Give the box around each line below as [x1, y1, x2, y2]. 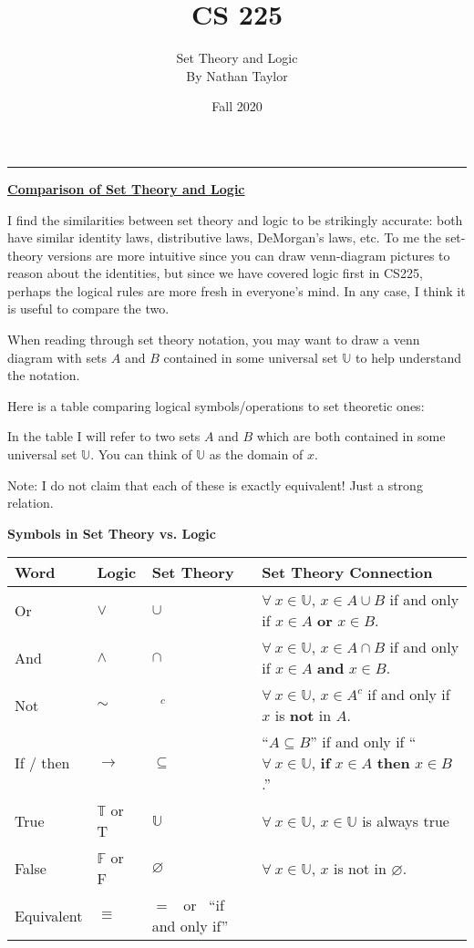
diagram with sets [7, 347, 108, 366]
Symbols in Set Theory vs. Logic [7, 523, 216, 542]
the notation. [7, 366, 80, 385]
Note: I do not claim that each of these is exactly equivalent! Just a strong [7, 475, 423, 494]
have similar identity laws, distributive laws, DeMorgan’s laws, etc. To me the [7, 228, 441, 247]
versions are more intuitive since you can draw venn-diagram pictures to [46, 245, 450, 264]
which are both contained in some [256, 427, 446, 446]
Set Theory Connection [262, 562, 433, 583]
